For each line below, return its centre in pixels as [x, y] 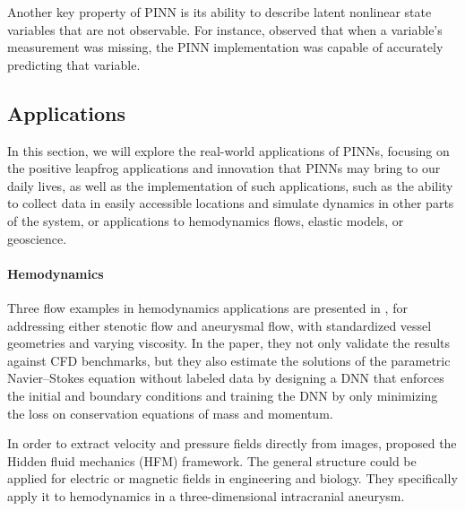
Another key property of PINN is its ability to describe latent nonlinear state [220, 12]
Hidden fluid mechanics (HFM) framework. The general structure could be [212, 460]
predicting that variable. [74, 64]
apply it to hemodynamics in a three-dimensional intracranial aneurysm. [206, 495]
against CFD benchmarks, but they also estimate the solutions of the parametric [229, 360]
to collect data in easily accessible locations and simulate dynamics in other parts [231, 203]
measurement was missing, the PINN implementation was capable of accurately [225, 47]
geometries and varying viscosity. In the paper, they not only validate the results [229, 343]
